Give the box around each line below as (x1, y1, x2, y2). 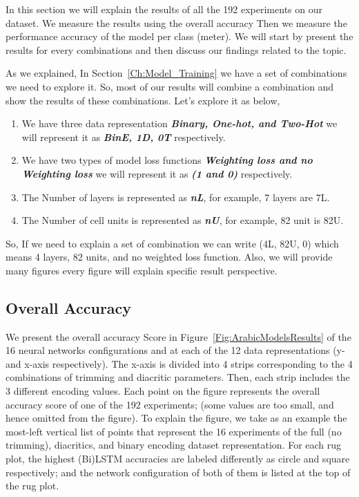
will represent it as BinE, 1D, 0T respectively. (21, 129, 226, 144)
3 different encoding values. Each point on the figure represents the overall (6, 384, 320, 398)
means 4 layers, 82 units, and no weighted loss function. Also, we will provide (6, 250, 333, 264)
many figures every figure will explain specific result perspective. (6, 263, 278, 277)
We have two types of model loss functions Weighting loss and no (21, 153, 313, 167)
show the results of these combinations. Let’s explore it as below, (6, 93, 280, 107)
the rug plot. (6, 478, 59, 493)
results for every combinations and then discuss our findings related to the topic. (6, 42, 347, 57)
